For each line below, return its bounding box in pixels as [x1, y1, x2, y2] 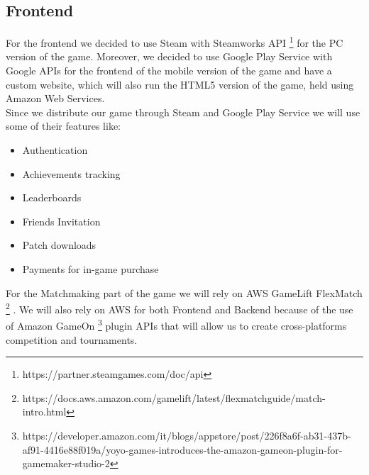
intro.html [22, 404, 67, 419]
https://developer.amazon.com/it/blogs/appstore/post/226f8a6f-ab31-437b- [22, 428, 351, 443]
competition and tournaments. [6, 332, 138, 347]
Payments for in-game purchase [22, 261, 159, 276]
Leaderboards [22, 190, 82, 205]
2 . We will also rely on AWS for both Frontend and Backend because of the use [6, 300, 353, 316]
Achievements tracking [22, 166, 121, 181]
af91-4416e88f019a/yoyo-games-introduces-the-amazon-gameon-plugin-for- [22, 442, 343, 457]
